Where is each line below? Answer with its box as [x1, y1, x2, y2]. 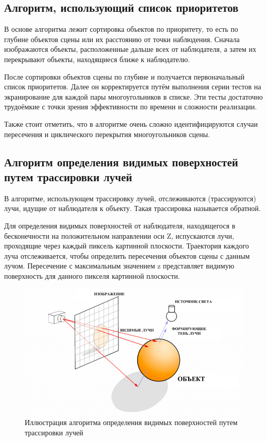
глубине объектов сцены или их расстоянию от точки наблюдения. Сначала [4, 33, 240, 44]
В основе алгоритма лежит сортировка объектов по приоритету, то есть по [4, 24, 238, 34]
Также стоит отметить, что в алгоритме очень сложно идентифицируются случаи [4, 118, 258, 129]
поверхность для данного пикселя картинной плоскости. [4, 270, 180, 281]
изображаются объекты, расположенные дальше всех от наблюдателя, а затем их [4, 44, 257, 54]
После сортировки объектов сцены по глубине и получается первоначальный [4, 71, 245, 82]
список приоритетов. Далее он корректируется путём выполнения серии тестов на [4, 81, 261, 92]
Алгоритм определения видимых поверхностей [4, 154, 238, 169]
